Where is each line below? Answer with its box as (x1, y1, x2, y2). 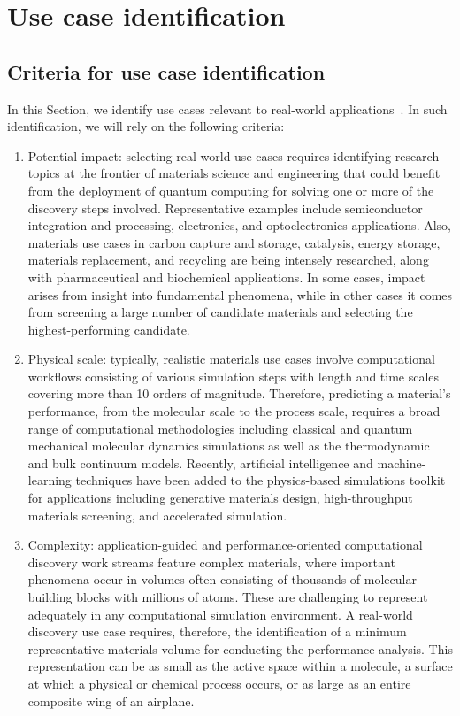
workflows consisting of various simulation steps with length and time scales (27, 366, 440, 385)
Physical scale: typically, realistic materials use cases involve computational (27, 350, 435, 368)
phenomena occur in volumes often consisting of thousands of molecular (27, 570, 417, 589)
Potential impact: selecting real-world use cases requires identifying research (27, 146, 440, 165)
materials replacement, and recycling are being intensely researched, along (27, 250, 429, 269)
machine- (377, 453, 426, 472)
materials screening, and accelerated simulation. (27, 505, 287, 524)
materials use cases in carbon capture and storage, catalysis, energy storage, (27, 233, 441, 251)
